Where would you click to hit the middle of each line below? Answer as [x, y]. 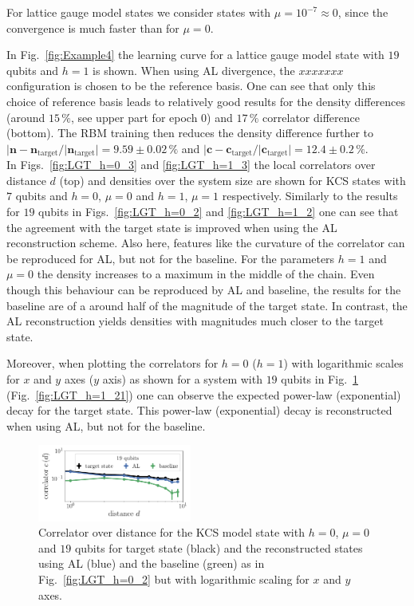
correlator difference [311, 117]
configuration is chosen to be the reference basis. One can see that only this [191, 86]
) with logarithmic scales [343, 363]
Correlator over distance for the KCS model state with [172, 532]
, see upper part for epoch [134, 117]
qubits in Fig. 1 [320, 378]
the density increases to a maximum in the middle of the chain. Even [206, 274]
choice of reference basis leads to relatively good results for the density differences [206, 101]
